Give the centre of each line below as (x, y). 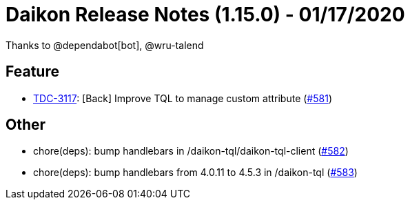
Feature (32, 72)
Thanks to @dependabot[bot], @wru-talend (105, 45)
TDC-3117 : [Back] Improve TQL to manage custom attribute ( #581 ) (183, 98)
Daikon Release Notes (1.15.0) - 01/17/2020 (205, 14)
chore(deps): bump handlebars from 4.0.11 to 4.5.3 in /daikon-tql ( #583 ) (195, 173)
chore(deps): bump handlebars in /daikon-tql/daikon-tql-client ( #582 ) (191, 151)
